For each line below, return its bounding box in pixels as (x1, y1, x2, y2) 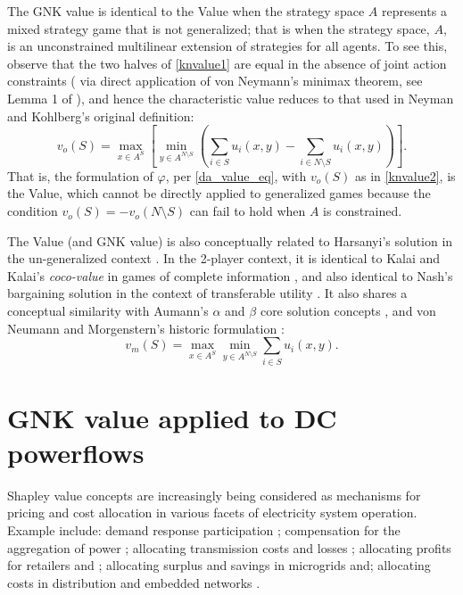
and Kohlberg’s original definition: (7, 106, 194, 125)
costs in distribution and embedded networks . (7, 573, 260, 591)
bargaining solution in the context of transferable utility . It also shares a (7, 284, 408, 302)
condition (7, 202, 58, 220)
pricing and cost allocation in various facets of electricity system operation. (7, 503, 418, 522)
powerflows (7, 434, 145, 470)
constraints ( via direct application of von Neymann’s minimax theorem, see (7, 71, 423, 90)
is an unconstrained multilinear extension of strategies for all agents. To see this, (7, 37, 448, 55)
